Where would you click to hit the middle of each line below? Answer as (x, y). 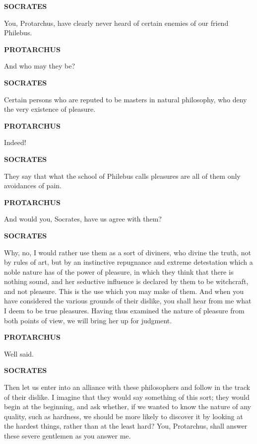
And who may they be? (40, 66)
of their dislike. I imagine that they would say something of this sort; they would (127, 397)
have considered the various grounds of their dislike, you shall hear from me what (128, 301)
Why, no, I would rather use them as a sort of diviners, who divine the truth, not (128, 252)
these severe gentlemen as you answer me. (67, 436)
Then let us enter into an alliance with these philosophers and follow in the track (127, 387)
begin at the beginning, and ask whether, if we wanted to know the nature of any (128, 407)
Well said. (19, 353)
